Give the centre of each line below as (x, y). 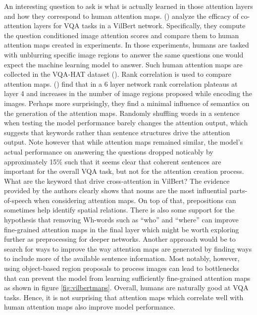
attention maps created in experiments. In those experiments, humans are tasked (127, 45)
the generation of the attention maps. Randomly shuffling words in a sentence (122, 113)
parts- (238, 190)
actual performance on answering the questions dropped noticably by (109, 151)
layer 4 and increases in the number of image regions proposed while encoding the (128, 93)
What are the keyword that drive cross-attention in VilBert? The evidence (117, 181)
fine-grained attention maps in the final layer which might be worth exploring (122, 229)
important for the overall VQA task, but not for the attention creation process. (124, 171)
